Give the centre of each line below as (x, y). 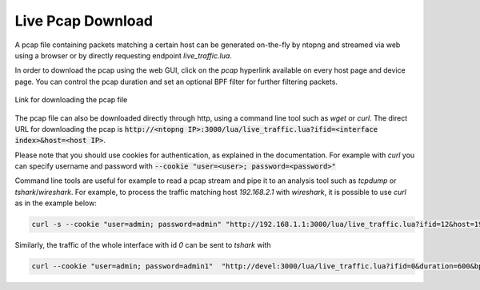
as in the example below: (56, 203)
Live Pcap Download (84, 21)
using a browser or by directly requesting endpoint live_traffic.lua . (123, 55)
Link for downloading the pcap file (71, 100)
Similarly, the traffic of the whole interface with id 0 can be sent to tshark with (143, 245)
